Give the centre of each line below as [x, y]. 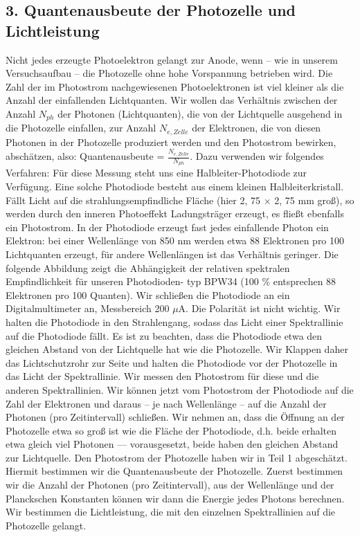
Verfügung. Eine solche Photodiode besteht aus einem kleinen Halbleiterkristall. [175, 186]
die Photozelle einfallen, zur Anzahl [81, 128]
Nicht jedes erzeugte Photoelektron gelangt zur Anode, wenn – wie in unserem [172, 59]
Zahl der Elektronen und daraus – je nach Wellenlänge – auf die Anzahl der [166, 403]
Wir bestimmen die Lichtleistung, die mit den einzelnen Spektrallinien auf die [171, 512]
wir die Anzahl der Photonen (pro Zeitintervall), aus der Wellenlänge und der [170, 485]
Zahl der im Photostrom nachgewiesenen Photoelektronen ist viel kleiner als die [175, 86]
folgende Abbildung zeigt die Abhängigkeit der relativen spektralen [148, 267]
